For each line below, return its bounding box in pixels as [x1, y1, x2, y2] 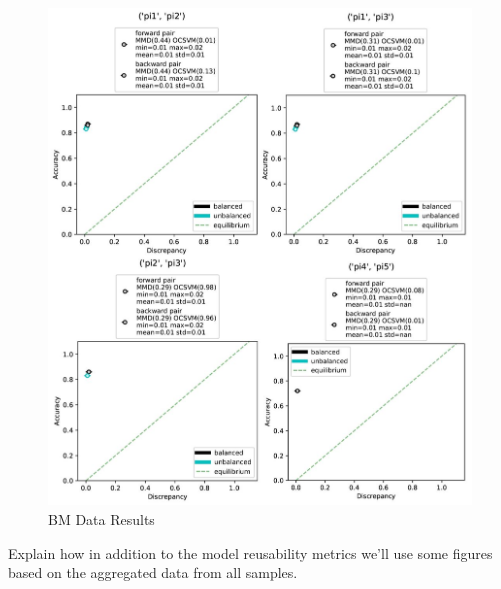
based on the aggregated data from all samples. [8, 562, 298, 583]
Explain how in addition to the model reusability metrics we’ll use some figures [8, 542, 493, 563]
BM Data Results [48, 508, 155, 529]
